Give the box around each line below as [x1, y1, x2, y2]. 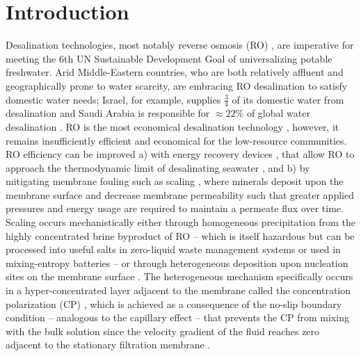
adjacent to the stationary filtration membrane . [6, 337, 211, 352]
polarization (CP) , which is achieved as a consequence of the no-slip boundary [6, 296, 342, 311]
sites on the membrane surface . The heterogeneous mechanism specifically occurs [6, 269, 353, 284]
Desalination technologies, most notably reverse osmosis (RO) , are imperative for [6, 38, 354, 52]
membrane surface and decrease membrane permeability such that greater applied [6, 187, 354, 202]
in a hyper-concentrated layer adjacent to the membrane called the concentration [6, 283, 351, 298]
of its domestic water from [232, 92, 344, 106]
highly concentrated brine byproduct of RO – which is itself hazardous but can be [6, 228, 355, 243]
